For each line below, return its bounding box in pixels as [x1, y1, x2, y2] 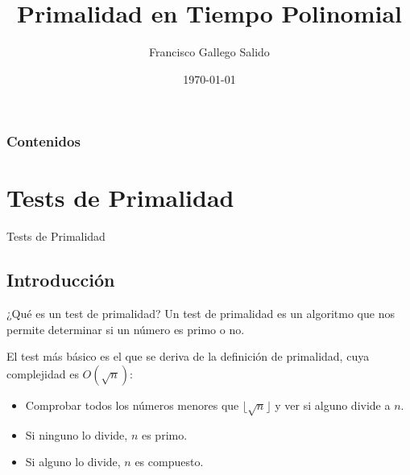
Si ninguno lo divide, [25, 426, 128, 443]
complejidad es [6, 365, 79, 382]
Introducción [6, 267, 115, 292]
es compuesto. [135, 453, 204, 470]
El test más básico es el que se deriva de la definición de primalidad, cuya [6, 348, 370, 365]
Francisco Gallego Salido [149, 43, 270, 60]
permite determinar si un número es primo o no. [6, 320, 245, 337]
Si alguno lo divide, [25, 453, 121, 470]
